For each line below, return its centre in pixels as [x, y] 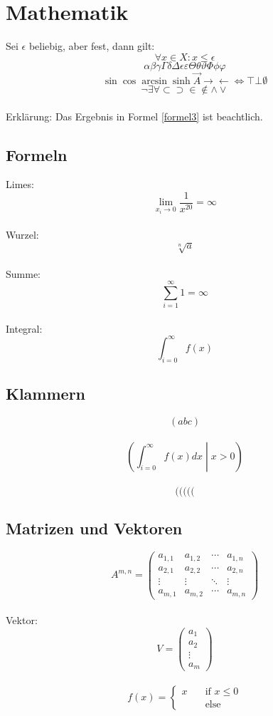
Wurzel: [22, 234]
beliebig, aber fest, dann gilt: [92, 46]
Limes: [20, 184]
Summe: [23, 273]
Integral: [24, 328]
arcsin [155, 81]
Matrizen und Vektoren [94, 528]
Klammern [46, 394]
